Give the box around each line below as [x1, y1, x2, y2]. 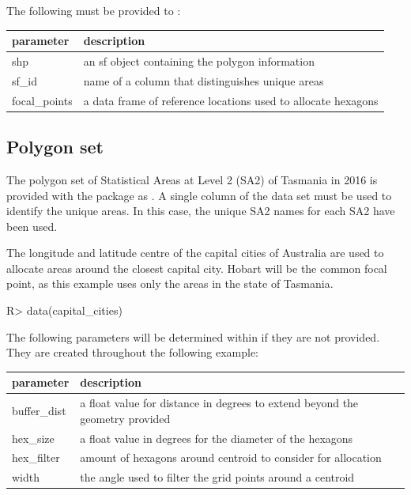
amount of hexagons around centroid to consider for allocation [80, 449, 382, 466]
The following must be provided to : [6, 2, 181, 18]
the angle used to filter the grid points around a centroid [80, 469, 355, 486]
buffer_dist [12, 402, 66, 418]
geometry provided [80, 410, 171, 426]
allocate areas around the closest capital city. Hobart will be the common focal [6, 259, 387, 276]
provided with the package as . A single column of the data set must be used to [6, 187, 392, 203]
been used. [6, 217, 58, 234]
